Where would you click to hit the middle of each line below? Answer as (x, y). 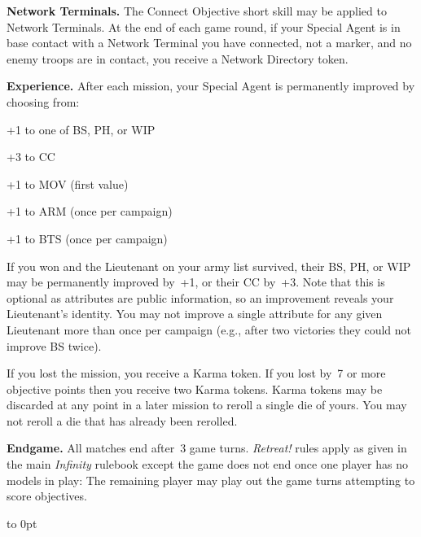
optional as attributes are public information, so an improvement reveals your (200, 297)
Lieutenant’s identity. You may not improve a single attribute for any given (195, 314)
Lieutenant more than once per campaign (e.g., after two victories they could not (209, 329)
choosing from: (43, 101)
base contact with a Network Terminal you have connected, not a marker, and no (209, 43)
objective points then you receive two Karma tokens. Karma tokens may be (195, 389)
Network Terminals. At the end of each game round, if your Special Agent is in (204, 26)
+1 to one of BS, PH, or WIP (81, 129)
